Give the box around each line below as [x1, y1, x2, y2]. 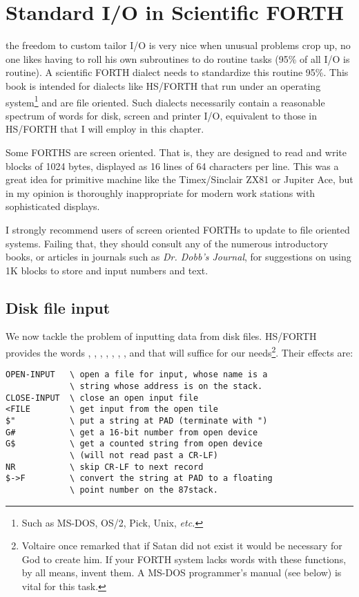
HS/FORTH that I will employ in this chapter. [6, 122, 204, 136]
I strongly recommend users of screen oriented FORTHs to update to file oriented [6, 222, 350, 236]
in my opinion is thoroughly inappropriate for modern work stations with [6, 185, 316, 200]
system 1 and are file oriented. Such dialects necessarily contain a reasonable [6, 93, 325, 109]
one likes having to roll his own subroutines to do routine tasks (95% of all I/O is [6, 51, 350, 66]
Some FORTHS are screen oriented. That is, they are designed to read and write [6, 144, 347, 159]
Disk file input [6, 296, 110, 318]
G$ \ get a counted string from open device [6, 439, 263, 449]
